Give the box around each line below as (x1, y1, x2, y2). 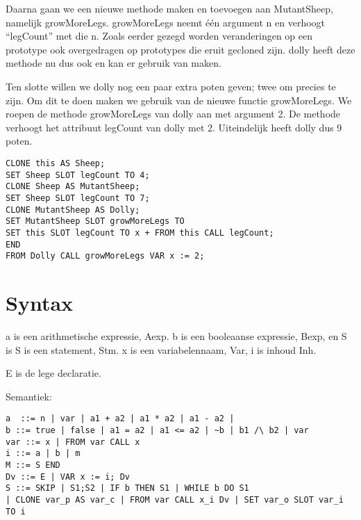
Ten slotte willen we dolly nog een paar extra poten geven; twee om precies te (6, 79, 336, 93)
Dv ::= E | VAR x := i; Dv (6, 471, 130, 482)
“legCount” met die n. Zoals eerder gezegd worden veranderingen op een (6, 29, 313, 43)
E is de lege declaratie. (6, 366, 101, 380)
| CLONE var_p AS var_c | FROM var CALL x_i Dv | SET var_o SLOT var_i (6, 494, 344, 505)
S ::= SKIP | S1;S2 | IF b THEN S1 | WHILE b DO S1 (6, 483, 249, 494)
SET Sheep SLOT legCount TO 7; (6, 193, 150, 203)
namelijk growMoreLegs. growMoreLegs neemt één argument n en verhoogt (6, 15, 326, 29)
